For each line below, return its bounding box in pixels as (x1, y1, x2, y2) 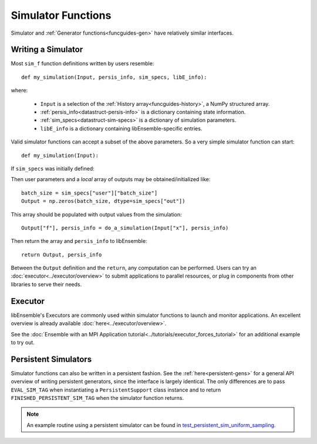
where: (11, 87, 28, 94)
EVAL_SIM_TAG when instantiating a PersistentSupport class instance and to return (11, 386, 221, 393)
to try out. (11, 339, 35, 346)
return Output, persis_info (21, 251, 102, 258)
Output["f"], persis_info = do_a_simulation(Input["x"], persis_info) (21, 224, 229, 231)
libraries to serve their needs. (11, 281, 82, 288)
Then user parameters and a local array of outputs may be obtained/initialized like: (11, 176, 211, 183)
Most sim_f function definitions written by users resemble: (11, 60, 154, 67)
